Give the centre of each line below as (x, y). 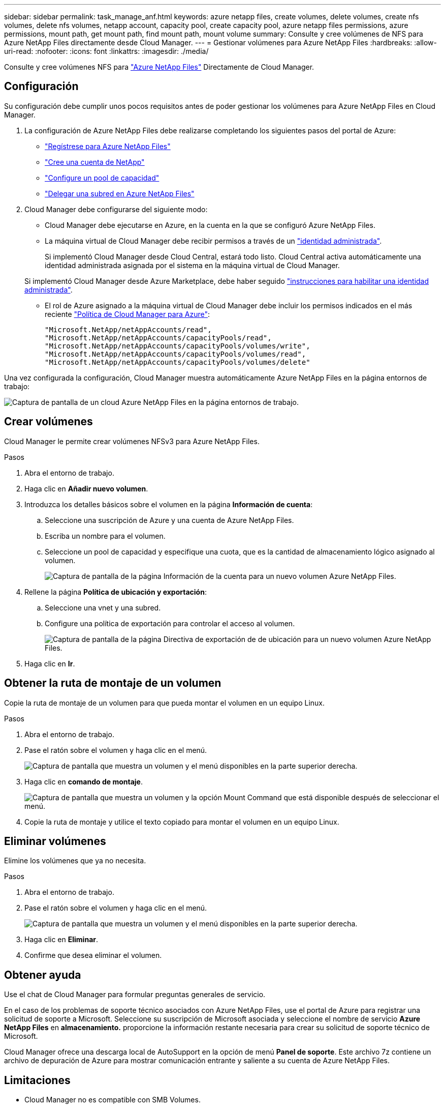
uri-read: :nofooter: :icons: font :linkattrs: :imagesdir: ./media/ (106, 51)
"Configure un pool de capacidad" (102, 178)
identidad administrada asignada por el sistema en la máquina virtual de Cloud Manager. (192, 265)
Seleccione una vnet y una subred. (103, 607)
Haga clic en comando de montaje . (84, 781)
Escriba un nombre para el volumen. (105, 536)
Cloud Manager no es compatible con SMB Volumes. (113, 1100)
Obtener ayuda (43, 975)
